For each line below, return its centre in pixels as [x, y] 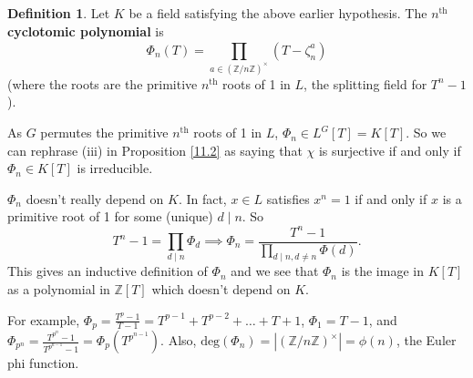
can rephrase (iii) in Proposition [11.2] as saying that [155, 150]
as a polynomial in [59, 288]
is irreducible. [115, 168]
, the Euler [426, 340]
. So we [426, 133]
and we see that [275, 271]
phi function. [43, 363]
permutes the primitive [104, 133]
